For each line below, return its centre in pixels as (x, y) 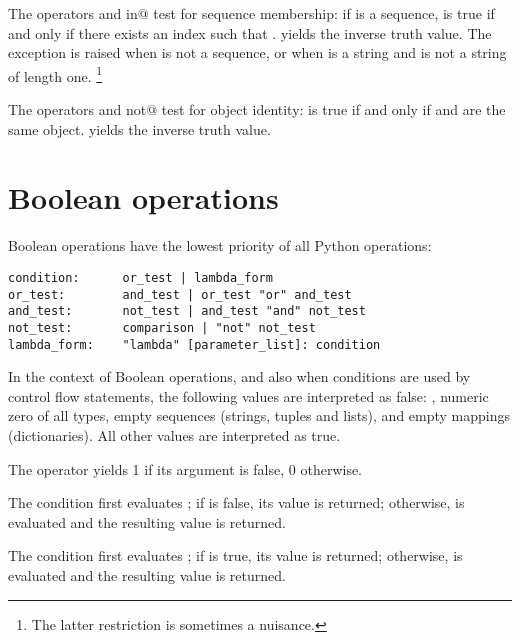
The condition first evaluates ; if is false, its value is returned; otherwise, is (236, 502)
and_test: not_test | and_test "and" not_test (187, 311)
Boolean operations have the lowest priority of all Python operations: (220, 245)
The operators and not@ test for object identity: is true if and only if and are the (257, 109)
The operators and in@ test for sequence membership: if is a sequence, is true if (251, 13)
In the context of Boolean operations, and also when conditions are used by (239, 376)
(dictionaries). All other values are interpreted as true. (174, 435)
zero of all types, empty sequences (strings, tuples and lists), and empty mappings (259, 415)
